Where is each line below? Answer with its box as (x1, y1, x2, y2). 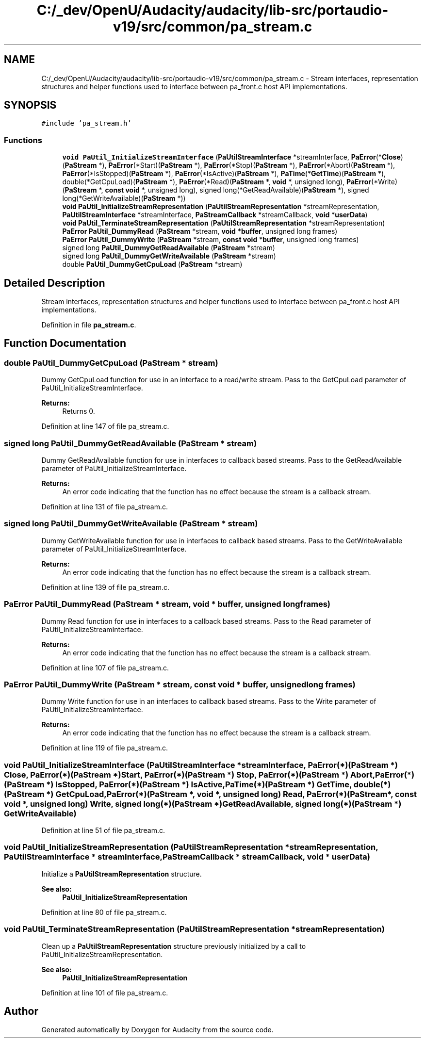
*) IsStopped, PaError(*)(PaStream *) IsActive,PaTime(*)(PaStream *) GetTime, (46, 779, 352, 789)
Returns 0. (62, 407, 95, 416)
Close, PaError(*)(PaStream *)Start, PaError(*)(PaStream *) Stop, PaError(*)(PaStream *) (4, 769, 349, 780)
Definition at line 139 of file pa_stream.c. (41, 583, 169, 591)
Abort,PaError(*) (350, 769, 415, 780)
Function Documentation (4, 337, 126, 350)
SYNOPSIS (4, 99, 57, 112)
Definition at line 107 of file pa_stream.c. (41, 663, 169, 672)
